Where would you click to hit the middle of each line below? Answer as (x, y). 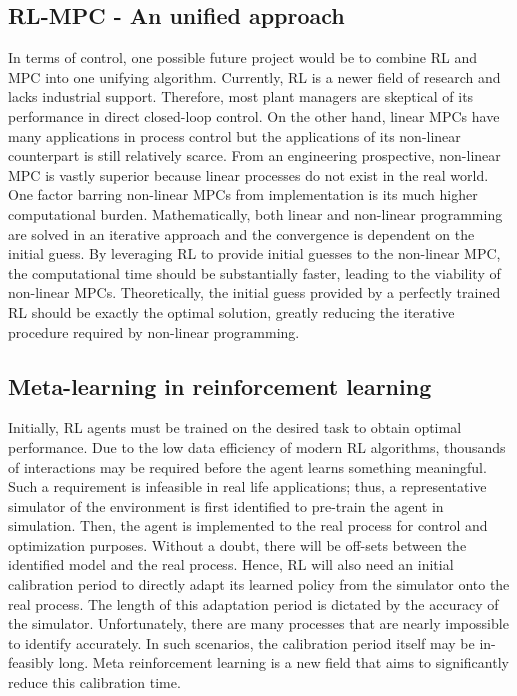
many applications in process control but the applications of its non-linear (234, 135)
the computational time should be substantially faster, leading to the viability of (254, 272)
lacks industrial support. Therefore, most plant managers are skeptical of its (241, 96)
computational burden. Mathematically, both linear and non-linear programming (255, 213)
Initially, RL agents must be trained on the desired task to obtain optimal (235, 427)
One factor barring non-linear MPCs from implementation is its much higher (243, 194)
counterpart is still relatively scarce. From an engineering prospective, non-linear (254, 155)
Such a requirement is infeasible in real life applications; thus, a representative (247, 486)
